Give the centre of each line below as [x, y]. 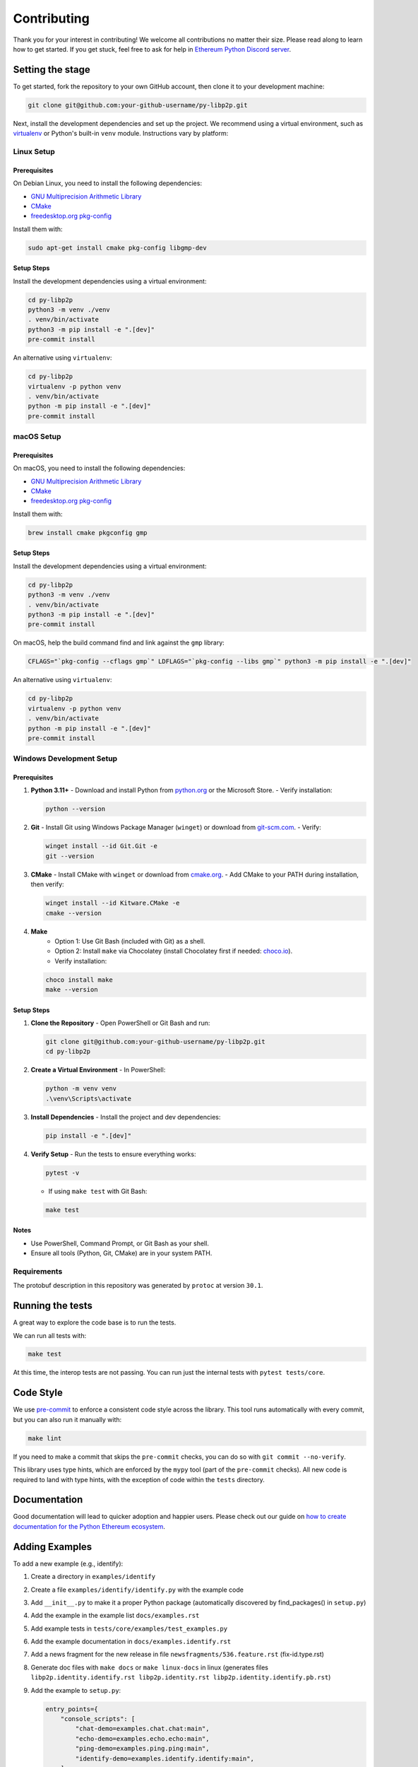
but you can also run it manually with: [67, 1419]
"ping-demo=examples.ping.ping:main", [142, 1749]
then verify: [47, 884]
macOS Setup [37, 437]
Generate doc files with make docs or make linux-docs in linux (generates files [149, 1667]
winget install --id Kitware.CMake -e [113, 903]
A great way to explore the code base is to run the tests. [95, 1322]
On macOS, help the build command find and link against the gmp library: [119, 642]
